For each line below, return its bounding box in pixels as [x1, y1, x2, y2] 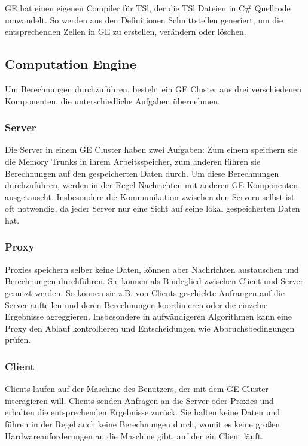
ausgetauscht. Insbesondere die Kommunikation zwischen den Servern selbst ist [5, 190, 295, 203]
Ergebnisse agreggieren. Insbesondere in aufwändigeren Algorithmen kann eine [5, 310, 292, 323]
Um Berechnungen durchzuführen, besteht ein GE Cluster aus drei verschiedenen [5, 82, 302, 95]
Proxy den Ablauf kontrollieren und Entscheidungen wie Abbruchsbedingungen [5, 321, 295, 334]
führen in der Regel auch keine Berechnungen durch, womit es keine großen [5, 417, 280, 430]
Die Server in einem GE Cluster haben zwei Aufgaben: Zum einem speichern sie [5, 143, 297, 156]
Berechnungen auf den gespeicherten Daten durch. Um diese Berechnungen [5, 167, 279, 179]
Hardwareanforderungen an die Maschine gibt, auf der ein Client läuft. [5, 429, 263, 442]
